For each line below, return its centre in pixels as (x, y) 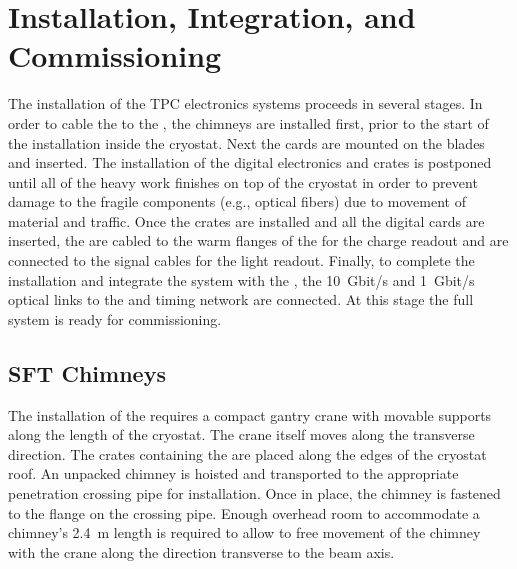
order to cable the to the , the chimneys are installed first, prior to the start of (248, 122)
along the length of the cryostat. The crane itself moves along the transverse (241, 434)
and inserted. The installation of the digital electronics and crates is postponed (250, 162)
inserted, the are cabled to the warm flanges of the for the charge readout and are (258, 240)
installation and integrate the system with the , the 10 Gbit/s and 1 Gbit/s (241, 279)
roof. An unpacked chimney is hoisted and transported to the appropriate (233, 473)
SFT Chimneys (87, 372)
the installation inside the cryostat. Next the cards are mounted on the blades (246, 142)
